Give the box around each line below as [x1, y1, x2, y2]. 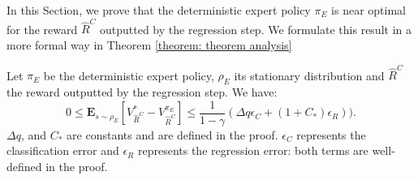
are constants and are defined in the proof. [67, 126, 278, 143]
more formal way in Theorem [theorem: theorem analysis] [6, 36, 292, 53]
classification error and [6, 142, 119, 159]
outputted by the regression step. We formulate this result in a [100, 20, 412, 37]
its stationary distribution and [234, 66, 385, 84]
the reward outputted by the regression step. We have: [6, 84, 278, 101]
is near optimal [331, 2, 406, 18]
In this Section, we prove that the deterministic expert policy [6, 2, 311, 18]
